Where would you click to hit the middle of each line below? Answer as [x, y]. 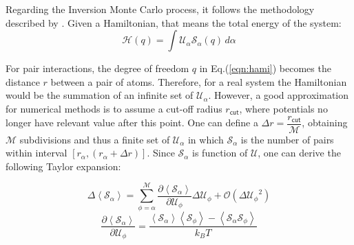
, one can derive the [299, 153]
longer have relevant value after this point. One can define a [132, 122]
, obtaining [325, 122]
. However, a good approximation [279, 95]
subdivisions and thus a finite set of [95, 139]
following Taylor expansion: [63, 166]
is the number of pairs [287, 139]
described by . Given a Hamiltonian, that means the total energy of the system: [174, 22]
